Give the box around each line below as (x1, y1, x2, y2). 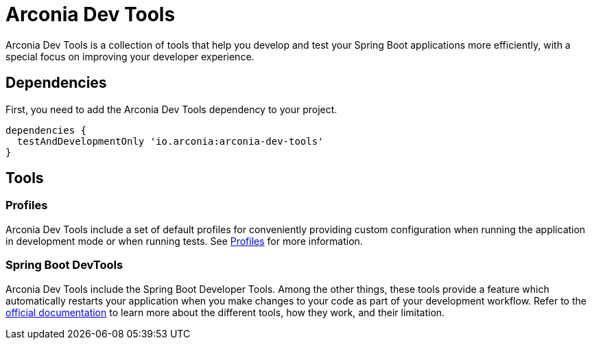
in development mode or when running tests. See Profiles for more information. (5, 235, 363, 247)
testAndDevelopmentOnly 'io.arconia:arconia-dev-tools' (16, 135, 324, 147)
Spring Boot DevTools (5, 258, 123, 272)
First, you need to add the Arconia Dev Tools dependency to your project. (5, 103, 338, 115)
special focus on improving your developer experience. (5, 50, 254, 62)
